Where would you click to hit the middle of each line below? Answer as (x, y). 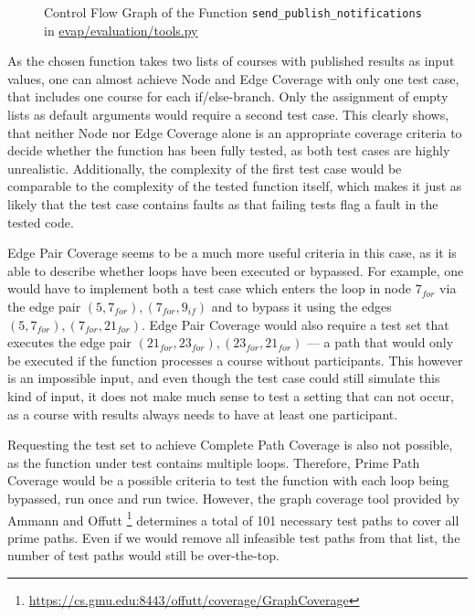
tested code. (41, 222)
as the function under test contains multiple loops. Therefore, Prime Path (214, 462)
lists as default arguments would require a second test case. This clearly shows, (228, 115)
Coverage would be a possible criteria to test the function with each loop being (228, 480)
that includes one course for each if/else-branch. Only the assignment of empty (228, 96)
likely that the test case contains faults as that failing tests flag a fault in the (223, 204)
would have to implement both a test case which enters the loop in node (210, 288)
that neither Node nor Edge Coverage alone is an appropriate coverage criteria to (235, 132)
